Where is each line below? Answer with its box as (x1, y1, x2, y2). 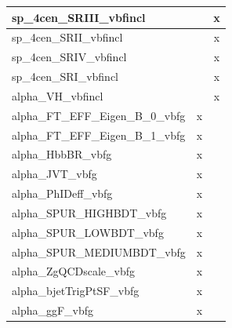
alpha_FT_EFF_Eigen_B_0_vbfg (12, 107, 186, 123)
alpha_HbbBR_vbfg (12, 146, 112, 162)
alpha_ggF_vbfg (12, 302, 94, 319)
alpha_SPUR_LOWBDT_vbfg (12, 224, 164, 240)
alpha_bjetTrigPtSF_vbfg (12, 282, 140, 299)
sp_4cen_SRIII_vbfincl (12, 9, 146, 25)
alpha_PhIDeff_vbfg (12, 185, 113, 202)
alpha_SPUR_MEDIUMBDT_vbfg (12, 243, 186, 260)
